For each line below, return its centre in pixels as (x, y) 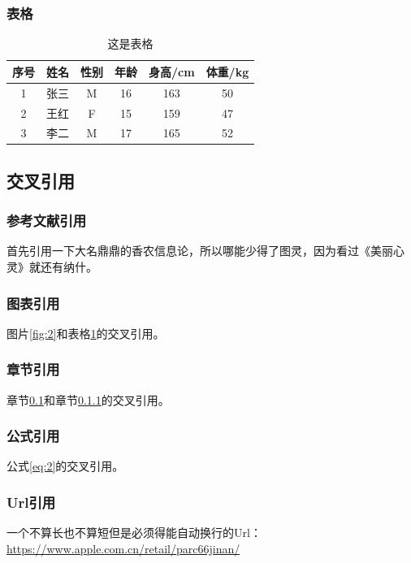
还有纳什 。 (69, 267)
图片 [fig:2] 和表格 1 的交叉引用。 (86, 333)
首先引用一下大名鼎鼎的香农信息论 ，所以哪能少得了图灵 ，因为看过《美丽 (200, 251)
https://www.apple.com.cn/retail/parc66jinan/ (123, 548)
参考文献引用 (47, 221)
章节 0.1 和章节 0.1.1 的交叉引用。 (88, 399)
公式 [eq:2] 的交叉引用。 (65, 466)
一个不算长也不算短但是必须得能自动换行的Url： (134, 533)
